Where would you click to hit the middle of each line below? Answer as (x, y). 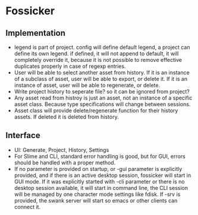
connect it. (27, 207)
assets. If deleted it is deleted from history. (67, 117)
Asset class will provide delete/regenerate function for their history (96, 110)
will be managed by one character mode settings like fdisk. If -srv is (97, 194)
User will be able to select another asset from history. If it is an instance (102, 72)
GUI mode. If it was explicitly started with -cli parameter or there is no (99, 181)
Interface (23, 135)
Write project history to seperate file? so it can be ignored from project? (102, 91)
